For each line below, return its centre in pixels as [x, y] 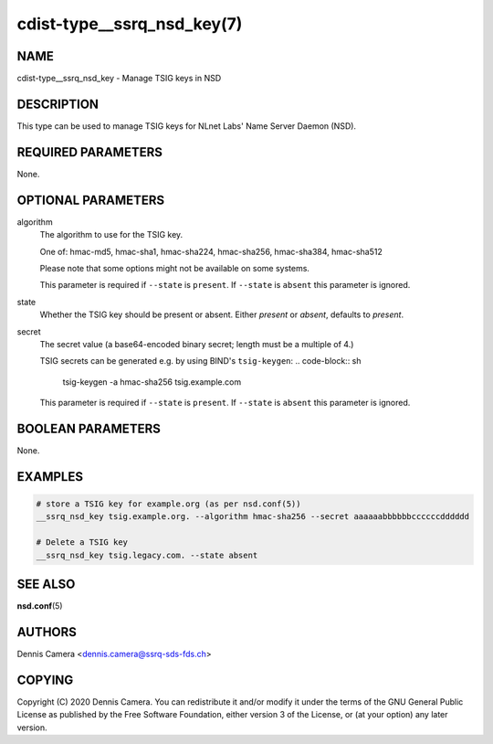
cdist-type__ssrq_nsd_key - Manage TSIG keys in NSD [119, 79]
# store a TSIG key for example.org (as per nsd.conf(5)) [168, 504]
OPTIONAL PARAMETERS [91, 200]
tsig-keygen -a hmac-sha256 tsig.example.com [152, 382]
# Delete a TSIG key [82, 542]
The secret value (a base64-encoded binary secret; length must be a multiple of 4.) [197, 344]
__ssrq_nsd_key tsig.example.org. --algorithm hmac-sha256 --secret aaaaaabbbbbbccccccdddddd [253, 517]
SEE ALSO [46, 584]
